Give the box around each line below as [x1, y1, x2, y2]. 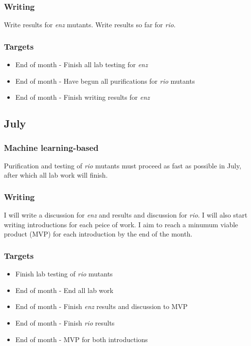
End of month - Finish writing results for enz [15, 92, 150, 102]
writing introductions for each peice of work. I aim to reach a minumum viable [4, 219, 238, 229]
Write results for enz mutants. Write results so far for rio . [4, 19, 176, 30]
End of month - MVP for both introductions [15, 334, 148, 344]
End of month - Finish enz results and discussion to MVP [15, 301, 188, 311]
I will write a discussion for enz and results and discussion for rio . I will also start [4, 210, 248, 220]
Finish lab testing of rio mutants [15, 269, 113, 279]
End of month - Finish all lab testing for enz [15, 59, 148, 70]
